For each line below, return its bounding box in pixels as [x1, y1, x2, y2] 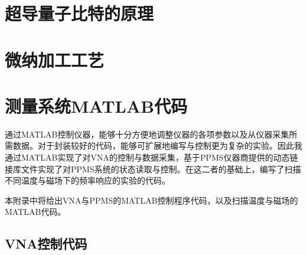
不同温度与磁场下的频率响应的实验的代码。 [5, 174, 170, 187]
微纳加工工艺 [5, 47, 104, 71]
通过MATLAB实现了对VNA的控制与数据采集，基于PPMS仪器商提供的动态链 [5, 151, 298, 164]
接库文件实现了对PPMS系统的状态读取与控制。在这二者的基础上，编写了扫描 [5, 162, 301, 175]
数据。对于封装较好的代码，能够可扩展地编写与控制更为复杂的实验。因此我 [12, 139, 302, 152]
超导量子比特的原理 [5, 1, 154, 25]
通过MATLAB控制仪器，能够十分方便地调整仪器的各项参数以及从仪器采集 [5, 127, 289, 140]
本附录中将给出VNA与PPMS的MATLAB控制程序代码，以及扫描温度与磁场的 [5, 194, 298, 206]
